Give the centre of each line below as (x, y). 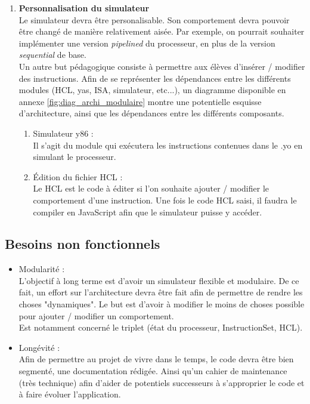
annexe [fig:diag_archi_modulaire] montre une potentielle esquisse (140, 101)
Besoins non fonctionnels (83, 244)
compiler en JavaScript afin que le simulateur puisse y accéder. (148, 212)
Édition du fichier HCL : (78, 176)
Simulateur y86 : (63, 133)
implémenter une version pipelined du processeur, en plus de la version (147, 43)
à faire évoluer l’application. (70, 394)
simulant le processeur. (75, 157)
